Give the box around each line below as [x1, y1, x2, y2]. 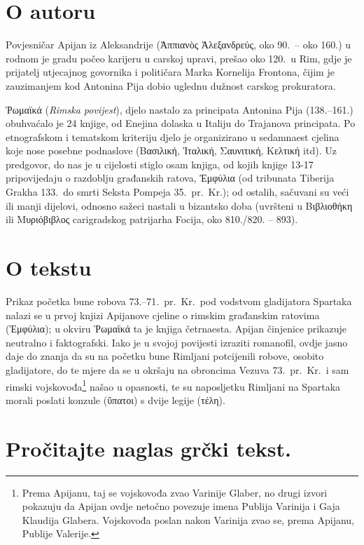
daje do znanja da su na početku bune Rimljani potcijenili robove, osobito [6, 349, 324, 363]
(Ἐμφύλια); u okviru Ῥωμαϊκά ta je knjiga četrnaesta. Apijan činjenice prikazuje [6, 321, 346, 336]
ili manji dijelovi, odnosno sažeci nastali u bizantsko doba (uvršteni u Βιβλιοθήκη [6, 198, 353, 213]
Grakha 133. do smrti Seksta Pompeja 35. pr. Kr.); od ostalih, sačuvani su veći [6, 184, 349, 199]
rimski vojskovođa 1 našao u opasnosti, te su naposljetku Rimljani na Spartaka [6, 377, 341, 393]
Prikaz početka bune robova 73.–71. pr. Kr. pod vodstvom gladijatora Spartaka [6, 293, 352, 308]
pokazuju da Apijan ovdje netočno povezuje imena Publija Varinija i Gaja [22, 499, 340, 513]
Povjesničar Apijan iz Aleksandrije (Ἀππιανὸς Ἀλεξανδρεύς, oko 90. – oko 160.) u [6, 37, 351, 52]
